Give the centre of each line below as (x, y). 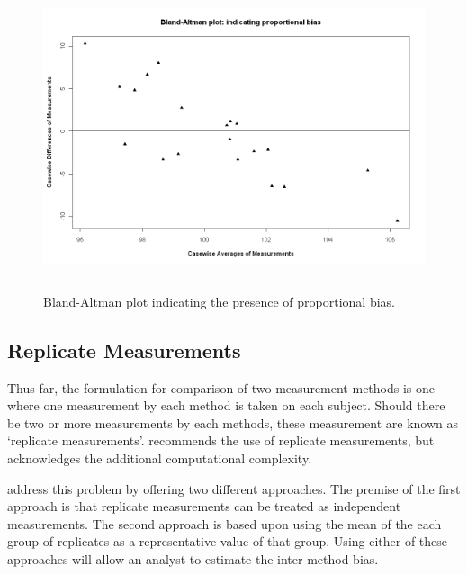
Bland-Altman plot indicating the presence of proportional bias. (219, 301)
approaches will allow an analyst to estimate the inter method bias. (193, 558)
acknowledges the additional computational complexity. (160, 457)
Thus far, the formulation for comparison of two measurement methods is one (221, 387)
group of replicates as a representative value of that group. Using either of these (228, 541)
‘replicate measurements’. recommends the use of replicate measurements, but (221, 440)
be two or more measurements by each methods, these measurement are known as (233, 422)
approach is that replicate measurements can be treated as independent (204, 506)
